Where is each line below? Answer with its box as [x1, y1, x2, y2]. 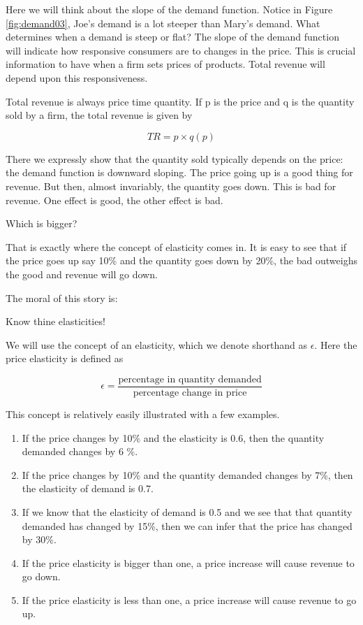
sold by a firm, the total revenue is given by [6, 108, 193, 122]
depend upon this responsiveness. [6, 70, 148, 85]
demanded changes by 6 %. [22, 444, 138, 459]
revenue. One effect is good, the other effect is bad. [6, 192, 223, 207]
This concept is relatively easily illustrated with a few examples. [6, 406, 280, 421]
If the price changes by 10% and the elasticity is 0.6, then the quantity [22, 430, 325, 445]
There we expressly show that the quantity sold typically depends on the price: [6, 151, 343, 166]
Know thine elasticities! [6, 314, 105, 329]
